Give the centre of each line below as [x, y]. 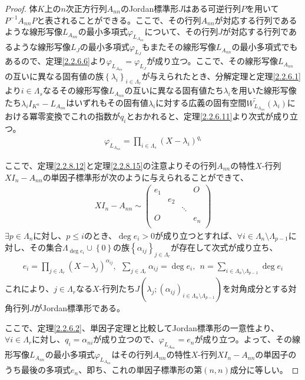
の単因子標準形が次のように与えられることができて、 [145, 177]
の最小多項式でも [265, 47]
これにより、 [29, 289]
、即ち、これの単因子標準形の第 [140, 370]
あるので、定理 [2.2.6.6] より [56, 61]
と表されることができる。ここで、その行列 [119, 20]
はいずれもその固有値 [107, 103]
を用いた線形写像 [263, 90]
